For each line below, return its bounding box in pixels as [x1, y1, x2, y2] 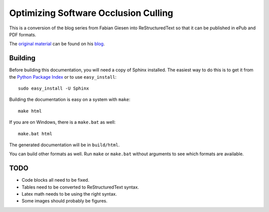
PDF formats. [9, 31, 36, 37]
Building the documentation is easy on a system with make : [9, 97, 131, 103]
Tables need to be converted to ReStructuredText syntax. [21, 184, 139, 190]
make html [18, 108, 42, 114]
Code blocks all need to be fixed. [21, 177, 90, 183]
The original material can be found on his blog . [9, 41, 105, 47]
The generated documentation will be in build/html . [9, 142, 120, 148]
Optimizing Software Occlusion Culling [9, 7, 174, 18]
